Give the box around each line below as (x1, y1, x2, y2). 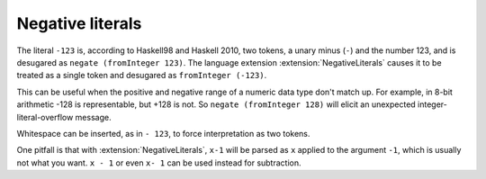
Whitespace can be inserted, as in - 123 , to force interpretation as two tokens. (16, 128, 310, 139)
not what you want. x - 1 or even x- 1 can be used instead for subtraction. (16, 157, 301, 168)
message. (75, 112, 112, 122)
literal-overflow (16, 112, 74, 122)
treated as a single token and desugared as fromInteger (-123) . (16, 70, 267, 81)
